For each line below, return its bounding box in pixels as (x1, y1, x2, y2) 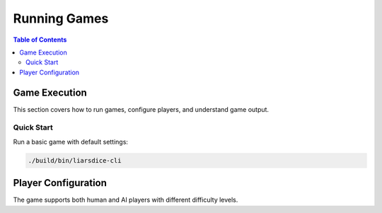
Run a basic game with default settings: (13, 137, 129, 146)
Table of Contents (13, 35, 67, 44)
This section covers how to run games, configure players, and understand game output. (13, 105, 269, 113)
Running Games (13, 11, 109, 26)
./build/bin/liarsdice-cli (28, 156, 122, 164)
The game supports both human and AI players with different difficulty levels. (13, 195, 238, 205)
